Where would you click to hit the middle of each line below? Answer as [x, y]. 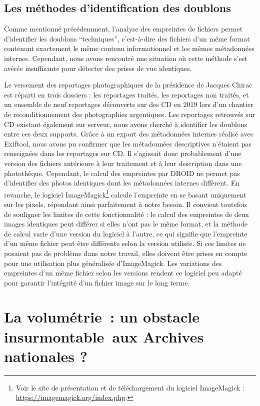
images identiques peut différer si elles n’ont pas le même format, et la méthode [126, 224]
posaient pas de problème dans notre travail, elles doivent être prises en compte [126, 253]
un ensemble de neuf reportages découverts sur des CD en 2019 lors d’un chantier [129, 104]
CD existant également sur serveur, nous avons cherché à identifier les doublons [126, 124]
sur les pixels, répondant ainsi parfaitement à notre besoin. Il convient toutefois [126, 204]
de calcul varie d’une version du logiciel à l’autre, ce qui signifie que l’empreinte [126, 233]
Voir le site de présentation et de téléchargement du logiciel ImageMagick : [130, 387]
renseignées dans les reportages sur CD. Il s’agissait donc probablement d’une [123, 153]
